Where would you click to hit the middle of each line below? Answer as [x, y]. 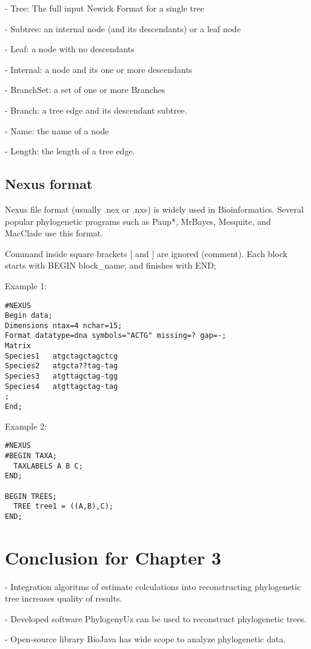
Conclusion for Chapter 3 [113, 557]
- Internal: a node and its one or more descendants [99, 69]
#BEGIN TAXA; [31, 455]
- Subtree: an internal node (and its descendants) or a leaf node [123, 28]
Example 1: [26, 285]
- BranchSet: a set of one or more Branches [85, 90]
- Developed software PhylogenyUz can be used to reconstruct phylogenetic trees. [156, 618]
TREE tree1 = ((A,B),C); [63, 506]
